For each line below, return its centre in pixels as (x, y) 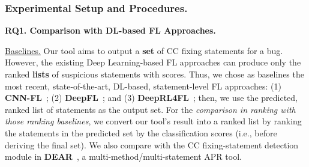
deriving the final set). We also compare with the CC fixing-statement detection (152, 144)
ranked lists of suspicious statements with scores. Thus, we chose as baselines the (154, 74)
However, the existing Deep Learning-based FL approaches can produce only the (153, 62)
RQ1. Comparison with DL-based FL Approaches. (110, 30)
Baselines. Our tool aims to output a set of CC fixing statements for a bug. (144, 50)
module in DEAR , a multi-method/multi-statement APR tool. (123, 156)
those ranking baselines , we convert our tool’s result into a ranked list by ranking (153, 121)
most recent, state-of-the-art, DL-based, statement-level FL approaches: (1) (143, 86)
